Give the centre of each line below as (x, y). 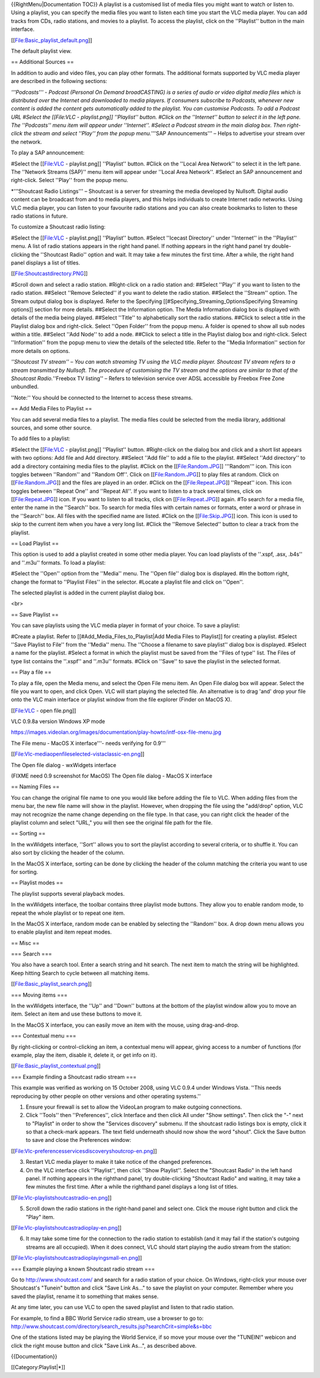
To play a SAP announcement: (48, 153)
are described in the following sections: (59, 81)
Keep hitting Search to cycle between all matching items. (80, 973)
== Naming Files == (35, 787)
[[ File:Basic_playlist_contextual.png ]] (56, 1066)
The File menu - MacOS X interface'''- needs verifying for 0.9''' (88, 743)
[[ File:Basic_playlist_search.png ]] (51, 984)
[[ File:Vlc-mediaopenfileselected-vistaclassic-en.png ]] (78, 754)
